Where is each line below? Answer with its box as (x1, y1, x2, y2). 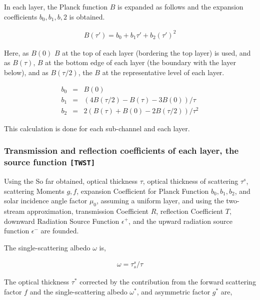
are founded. (40, 225, 79, 236)
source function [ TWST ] (4, 156, 95, 168)
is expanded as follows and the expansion (117, 2, 243, 12)
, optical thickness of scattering (142, 175, 238, 186)
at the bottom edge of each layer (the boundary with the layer (45, 57, 236, 68)
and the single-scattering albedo (29, 286, 127, 296)
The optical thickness (4, 276, 69, 287)
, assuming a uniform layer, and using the (96, 195, 224, 206)
